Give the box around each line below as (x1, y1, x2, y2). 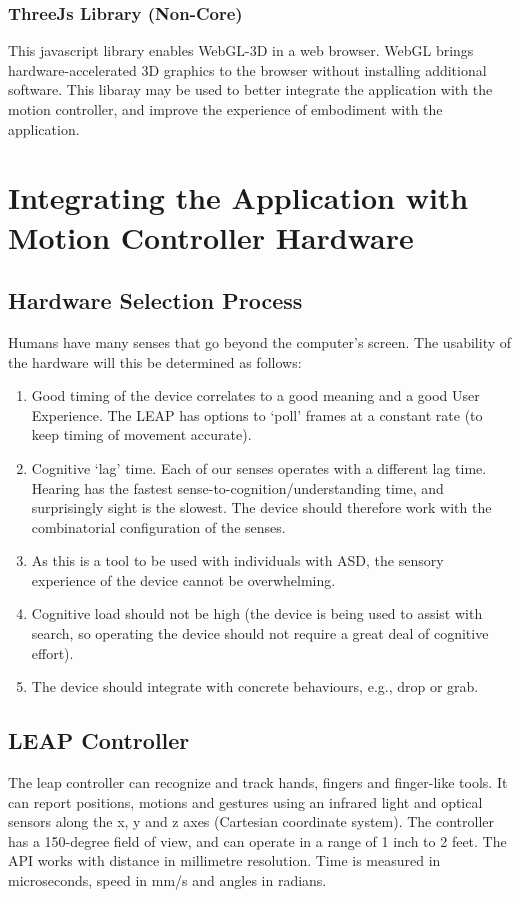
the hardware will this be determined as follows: (8, 351, 302, 372)
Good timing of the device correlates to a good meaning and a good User (31, 385, 480, 406)
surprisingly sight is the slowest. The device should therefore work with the (31, 497, 492, 518)
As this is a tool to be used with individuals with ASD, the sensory (31, 550, 444, 571)
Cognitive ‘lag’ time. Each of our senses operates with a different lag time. (31, 457, 487, 478)
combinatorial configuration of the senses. (31, 516, 286, 537)
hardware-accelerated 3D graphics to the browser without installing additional (8, 59, 487, 80)
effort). (31, 642, 74, 663)
